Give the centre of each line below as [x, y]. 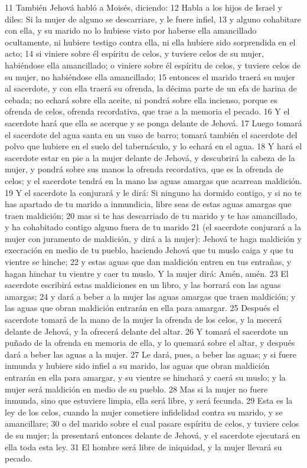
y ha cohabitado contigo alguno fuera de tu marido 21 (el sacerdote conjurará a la [153, 227]
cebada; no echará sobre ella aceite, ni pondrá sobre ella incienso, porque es [141, 99]
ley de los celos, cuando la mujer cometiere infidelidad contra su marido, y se [144, 412]
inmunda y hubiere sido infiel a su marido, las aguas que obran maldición [137, 366]
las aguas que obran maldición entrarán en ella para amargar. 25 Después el [142, 308]
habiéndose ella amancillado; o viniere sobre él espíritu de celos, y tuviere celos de [153, 65]
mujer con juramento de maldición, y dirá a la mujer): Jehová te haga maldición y [153, 238]
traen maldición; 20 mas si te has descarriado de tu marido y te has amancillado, [151, 215]
